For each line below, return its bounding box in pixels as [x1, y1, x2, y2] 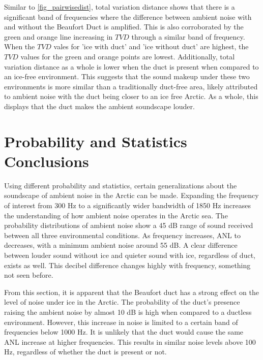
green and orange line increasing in [4, 31, 113, 42]
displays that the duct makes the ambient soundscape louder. [4, 101, 195, 111]
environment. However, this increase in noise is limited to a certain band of [4, 316, 238, 327]
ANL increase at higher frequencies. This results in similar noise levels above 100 [4, 336, 256, 347]
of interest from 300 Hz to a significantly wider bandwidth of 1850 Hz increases [4, 200, 251, 211]
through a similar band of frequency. [131, 31, 245, 42]
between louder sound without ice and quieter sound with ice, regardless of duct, [4, 250, 255, 260]
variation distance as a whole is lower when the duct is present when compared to [4, 61, 259, 72]
